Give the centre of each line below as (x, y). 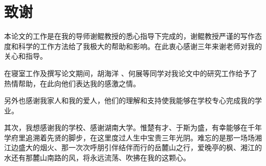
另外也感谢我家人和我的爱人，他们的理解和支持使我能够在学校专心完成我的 (129, 100)
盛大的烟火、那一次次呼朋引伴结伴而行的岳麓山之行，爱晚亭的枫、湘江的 (140, 147)
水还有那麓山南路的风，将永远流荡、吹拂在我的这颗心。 (97, 158)
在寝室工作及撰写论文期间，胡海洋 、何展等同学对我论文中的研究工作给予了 (131, 73)
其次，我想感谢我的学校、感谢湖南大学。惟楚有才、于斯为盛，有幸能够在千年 (133, 127)
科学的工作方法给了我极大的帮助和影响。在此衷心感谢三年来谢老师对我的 (140, 46)
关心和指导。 (26, 56)
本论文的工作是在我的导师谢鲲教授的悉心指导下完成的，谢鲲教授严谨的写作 (129, 36)
